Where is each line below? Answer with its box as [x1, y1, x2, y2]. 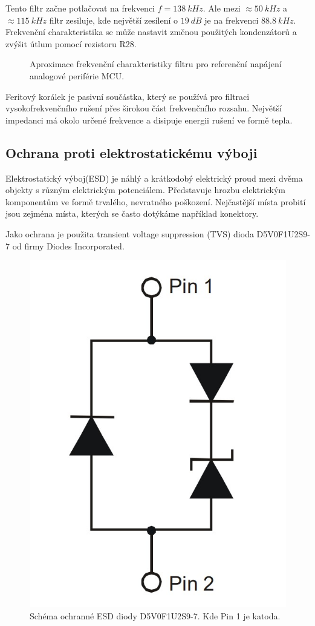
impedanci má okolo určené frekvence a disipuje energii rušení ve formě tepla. [5, 113, 293, 126]
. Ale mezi [203, 2, 241, 14]
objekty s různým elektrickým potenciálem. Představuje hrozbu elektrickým [5, 183, 285, 196]
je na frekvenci [204, 13, 259, 26]
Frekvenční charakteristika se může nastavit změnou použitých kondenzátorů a [5, 25, 297, 38]
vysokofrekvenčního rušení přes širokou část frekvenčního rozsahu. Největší [5, 102, 282, 114]
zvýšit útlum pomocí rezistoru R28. [5, 37, 137, 50]
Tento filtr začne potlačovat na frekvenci [5, 2, 155, 14]
